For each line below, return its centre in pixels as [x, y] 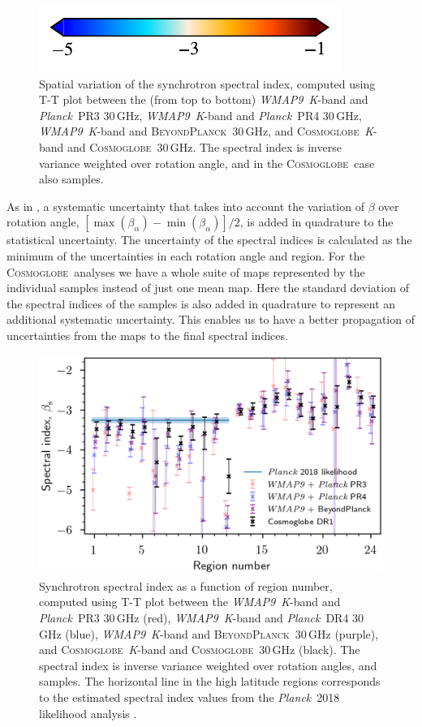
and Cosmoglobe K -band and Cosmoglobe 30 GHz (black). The [200, 650]
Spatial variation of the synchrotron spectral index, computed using [207, 83]
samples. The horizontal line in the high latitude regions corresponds [210, 681]
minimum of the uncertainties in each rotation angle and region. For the [186, 255]
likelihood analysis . [88, 713]
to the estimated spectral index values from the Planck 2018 [189, 697]
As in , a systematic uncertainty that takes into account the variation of [185, 206]
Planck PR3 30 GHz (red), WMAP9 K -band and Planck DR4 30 [202, 618]
